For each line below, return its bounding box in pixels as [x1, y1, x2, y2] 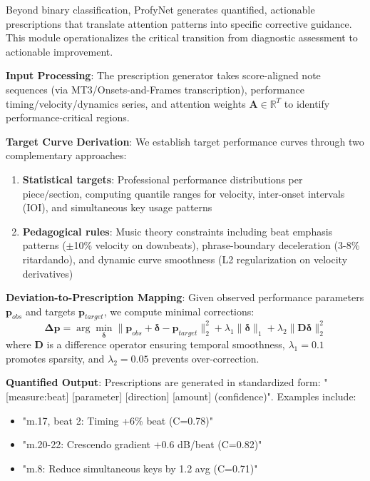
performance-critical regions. [6, 110, 130, 125]
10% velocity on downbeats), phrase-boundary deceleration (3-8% [73, 238, 360, 253]
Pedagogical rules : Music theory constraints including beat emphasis [22, 223, 333, 238]
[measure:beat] [6, 388, 69, 403]
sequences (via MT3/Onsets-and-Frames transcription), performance [6, 81, 304, 96]
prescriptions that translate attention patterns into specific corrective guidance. [6, 16, 352, 31]
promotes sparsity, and [6, 350, 105, 365]
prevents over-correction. [152, 350, 259, 365]
